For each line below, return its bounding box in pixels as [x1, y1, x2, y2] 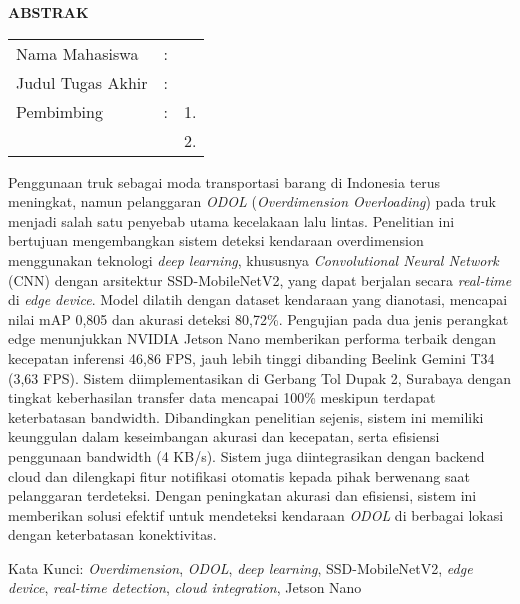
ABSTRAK [8, 2, 89, 22]
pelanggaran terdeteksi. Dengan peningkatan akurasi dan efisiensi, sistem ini [8, 485, 477, 506]
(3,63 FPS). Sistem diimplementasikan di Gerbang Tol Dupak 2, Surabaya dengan [8, 367, 512, 388]
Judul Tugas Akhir [16, 70, 148, 94]
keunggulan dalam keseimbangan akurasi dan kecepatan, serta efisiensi [8, 426, 440, 447]
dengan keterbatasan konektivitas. [8, 524, 217, 545]
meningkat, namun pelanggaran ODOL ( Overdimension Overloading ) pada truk [8, 191, 496, 212]
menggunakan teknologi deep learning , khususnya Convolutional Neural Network [8, 249, 499, 270]
